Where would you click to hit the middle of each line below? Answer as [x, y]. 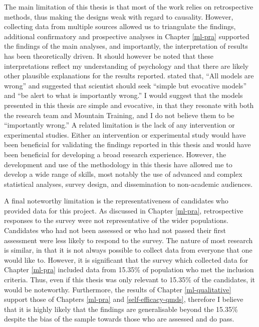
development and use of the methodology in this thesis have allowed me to [118, 164]
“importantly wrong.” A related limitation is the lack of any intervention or [119, 125]
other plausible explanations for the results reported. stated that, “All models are [129, 76]
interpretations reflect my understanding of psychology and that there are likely [126, 66]
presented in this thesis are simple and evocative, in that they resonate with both [129, 105]
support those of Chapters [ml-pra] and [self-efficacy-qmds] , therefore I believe [124, 299]
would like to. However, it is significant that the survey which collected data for [126, 259]
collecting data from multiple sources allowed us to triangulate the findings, [120, 26]
